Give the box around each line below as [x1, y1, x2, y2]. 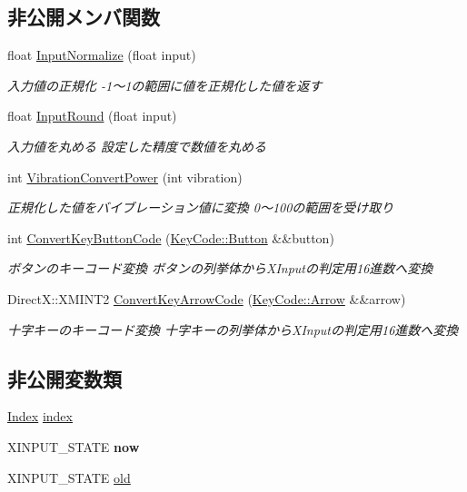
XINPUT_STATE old [7, 467, 131, 487]
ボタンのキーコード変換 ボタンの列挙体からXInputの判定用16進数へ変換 [7, 259, 433, 278]
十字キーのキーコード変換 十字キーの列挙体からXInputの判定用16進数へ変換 [7, 320, 459, 339]
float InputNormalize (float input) [7, 45, 196, 64]
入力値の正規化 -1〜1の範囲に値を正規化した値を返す [7, 75, 323, 94]
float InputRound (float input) [7, 106, 177, 125]
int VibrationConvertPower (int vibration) [7, 167, 243, 186]
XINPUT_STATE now [7, 437, 140, 456]
